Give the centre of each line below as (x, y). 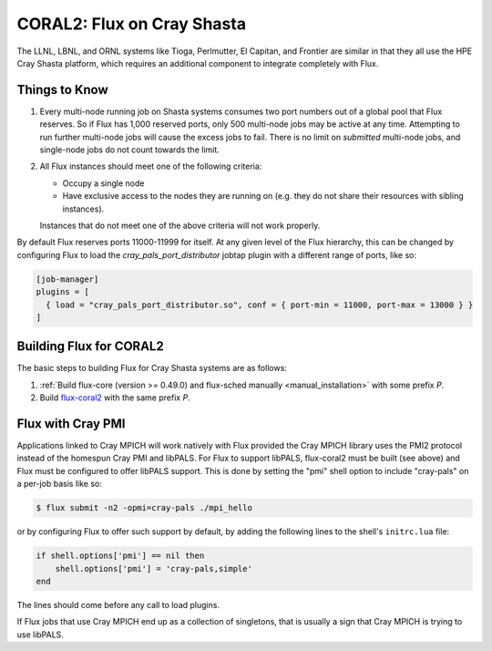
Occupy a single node (103, 183)
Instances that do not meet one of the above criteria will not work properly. (180, 225)
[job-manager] (67, 279)
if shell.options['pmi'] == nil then (120, 556)
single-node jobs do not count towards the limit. (130, 150)
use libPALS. (40, 635)
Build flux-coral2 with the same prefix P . (115, 398)
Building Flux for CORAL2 (90, 346)
